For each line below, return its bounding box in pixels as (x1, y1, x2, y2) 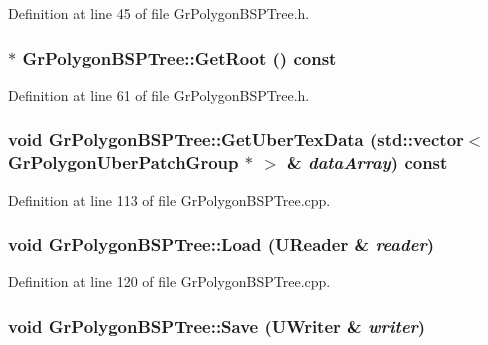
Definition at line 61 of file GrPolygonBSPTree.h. (8, 84, 310, 105)
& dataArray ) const (287, 150, 448, 175)
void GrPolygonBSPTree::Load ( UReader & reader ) (8, 232, 434, 257)
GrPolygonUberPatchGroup (8, 150, 239, 175)
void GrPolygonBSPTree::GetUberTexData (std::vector (8, 127, 464, 152)
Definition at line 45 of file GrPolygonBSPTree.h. (8, 3, 310, 23)
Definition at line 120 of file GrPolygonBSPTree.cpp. (8, 271, 331, 292)
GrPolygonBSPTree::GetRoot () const (22, 45, 337, 70)
